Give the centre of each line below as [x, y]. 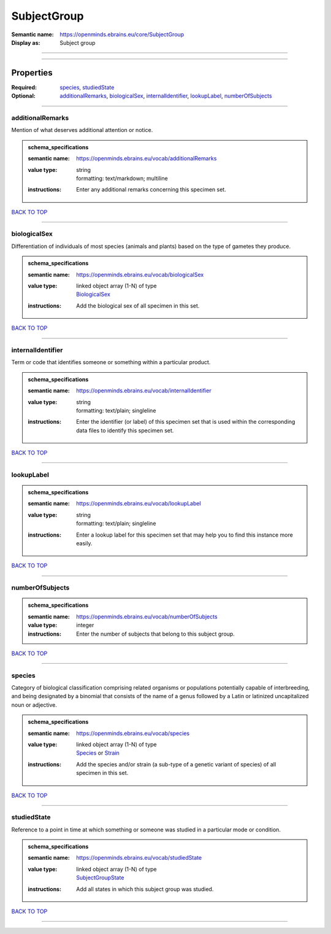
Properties [32, 73]
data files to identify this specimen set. [125, 430]
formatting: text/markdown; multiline [122, 178]
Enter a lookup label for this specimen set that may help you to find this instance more [185, 535]
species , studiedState [87, 87]
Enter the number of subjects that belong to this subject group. [156, 634]
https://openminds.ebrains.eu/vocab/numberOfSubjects [147, 617]
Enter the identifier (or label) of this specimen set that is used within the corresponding [186, 422]
